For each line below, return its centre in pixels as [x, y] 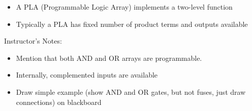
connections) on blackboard [59, 102]
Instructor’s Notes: [33, 41]
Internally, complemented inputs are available [87, 75]
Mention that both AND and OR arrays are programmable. [109, 58]
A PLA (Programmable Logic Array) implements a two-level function [124, 7]
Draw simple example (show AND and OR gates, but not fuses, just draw [131, 91]
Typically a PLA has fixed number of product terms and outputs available [132, 24]
